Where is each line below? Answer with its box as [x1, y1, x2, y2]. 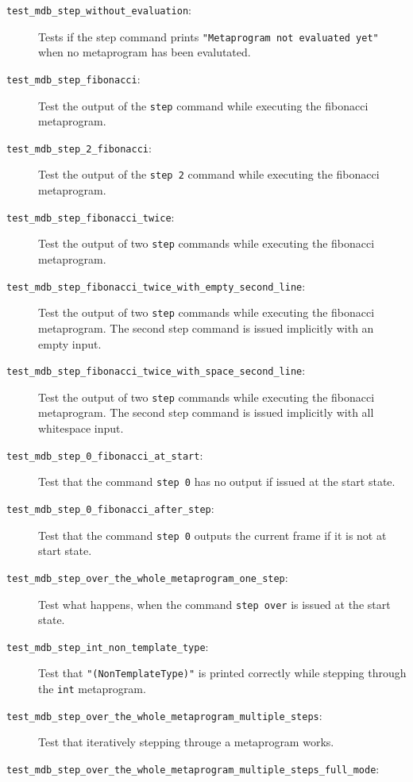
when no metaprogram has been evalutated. [38, 44, 251, 60]
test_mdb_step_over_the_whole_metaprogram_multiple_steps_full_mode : [6, 760, 380, 776]
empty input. [38, 335, 102, 352]
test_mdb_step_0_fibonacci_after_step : [6, 499, 214, 516]
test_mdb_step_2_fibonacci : [6, 139, 152, 156]
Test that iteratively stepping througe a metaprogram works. [38, 734, 334, 750]
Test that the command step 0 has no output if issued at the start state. [38, 473, 396, 490]
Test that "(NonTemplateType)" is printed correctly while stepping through [38, 665, 407, 681]
